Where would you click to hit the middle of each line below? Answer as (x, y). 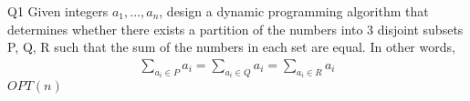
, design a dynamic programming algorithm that (294, 11)
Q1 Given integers (58, 11)
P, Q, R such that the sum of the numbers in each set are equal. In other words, (231, 47)
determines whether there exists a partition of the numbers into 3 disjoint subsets (235, 29)
